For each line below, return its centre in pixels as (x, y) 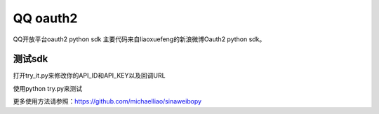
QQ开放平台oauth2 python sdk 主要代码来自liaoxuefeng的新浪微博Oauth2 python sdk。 (139, 39)
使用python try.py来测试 (48, 88)
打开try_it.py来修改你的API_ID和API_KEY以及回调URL (89, 76)
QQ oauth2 (45, 18)
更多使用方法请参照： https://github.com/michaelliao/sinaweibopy (107, 101)
